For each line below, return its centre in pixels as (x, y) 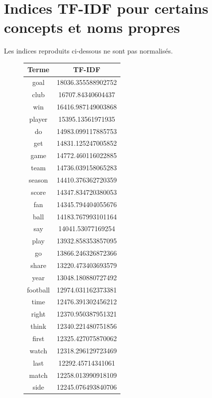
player (38, 119)
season (38, 180)
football (38, 289)
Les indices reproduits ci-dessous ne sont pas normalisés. (88, 51)
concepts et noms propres (92, 27)
